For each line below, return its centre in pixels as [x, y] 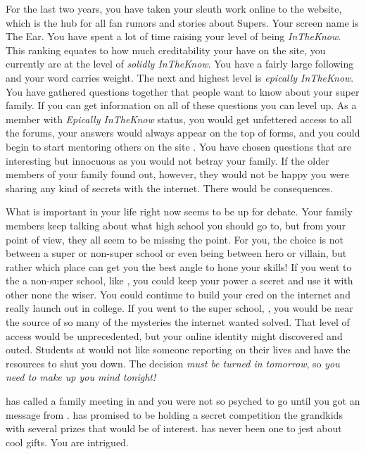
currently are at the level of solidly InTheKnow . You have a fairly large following [180, 64]
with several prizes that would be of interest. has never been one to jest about [174, 428]
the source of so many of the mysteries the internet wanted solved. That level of [178, 322]
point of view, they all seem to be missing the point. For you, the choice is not [175, 239]
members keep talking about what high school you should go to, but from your [176, 225]
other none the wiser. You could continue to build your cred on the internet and [178, 294]
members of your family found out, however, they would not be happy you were [177, 174]
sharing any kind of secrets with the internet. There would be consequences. [169, 188]
